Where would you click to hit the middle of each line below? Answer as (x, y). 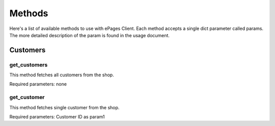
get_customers (29, 65)
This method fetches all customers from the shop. (62, 75)
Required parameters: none (38, 84)
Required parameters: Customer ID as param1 (57, 117)
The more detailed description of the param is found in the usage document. (90, 35)
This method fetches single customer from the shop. (64, 107)
